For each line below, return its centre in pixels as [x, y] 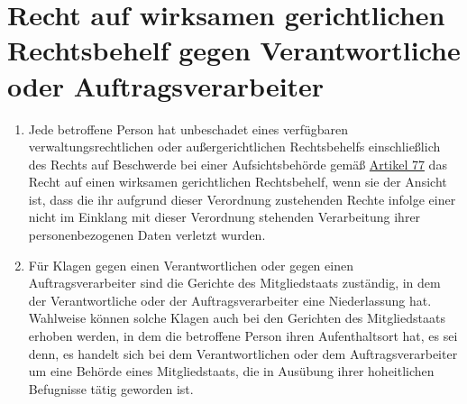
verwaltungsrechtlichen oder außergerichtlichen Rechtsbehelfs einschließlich [234, 147]
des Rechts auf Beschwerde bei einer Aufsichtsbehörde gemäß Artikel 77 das [238, 164]
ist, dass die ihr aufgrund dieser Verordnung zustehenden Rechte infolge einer [242, 199]
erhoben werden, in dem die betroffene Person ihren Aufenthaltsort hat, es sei [243, 336]
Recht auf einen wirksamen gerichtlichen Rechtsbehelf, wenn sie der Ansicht [238, 182]
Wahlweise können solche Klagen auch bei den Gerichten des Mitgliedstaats [237, 318]
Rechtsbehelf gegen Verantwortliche [234, 50]
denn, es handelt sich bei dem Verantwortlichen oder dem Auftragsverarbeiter [243, 353]
